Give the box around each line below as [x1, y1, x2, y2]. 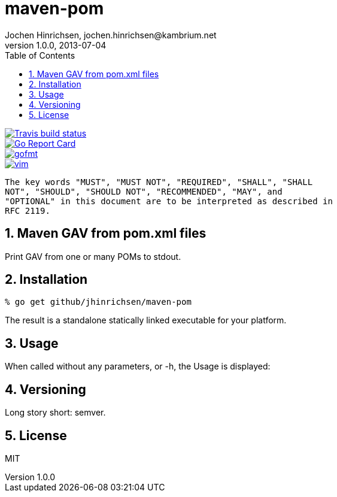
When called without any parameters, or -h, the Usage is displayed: [5, 361, 271, 372]
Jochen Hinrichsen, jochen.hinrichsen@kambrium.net [5, 29, 217, 40]
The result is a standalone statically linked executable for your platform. [5, 315, 287, 326]
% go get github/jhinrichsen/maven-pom [5, 297, 192, 307]
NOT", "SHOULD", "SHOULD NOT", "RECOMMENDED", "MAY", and [5, 186, 283, 196]
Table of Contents [5, 50, 75, 60]
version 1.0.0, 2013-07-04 [5, 40, 107, 50]
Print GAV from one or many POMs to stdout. [5, 251, 181, 262]
